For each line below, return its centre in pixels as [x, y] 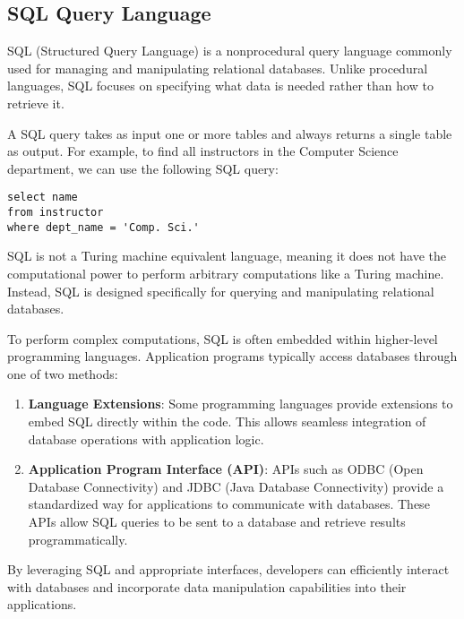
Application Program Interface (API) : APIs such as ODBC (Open [226, 469]
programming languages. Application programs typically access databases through [232, 356]
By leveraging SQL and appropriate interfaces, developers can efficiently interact [228, 569]
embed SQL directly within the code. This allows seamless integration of [227, 421]
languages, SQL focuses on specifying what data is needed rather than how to [220, 86]
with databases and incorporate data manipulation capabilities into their [207, 586]
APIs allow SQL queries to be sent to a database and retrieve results [217, 522]
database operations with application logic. [146, 438]
